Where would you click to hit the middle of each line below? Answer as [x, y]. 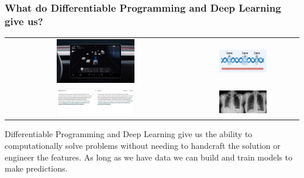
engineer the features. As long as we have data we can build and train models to [148, 157]
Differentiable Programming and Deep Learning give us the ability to [129, 134]
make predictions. [36, 168]
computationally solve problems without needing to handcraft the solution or [143, 146]
